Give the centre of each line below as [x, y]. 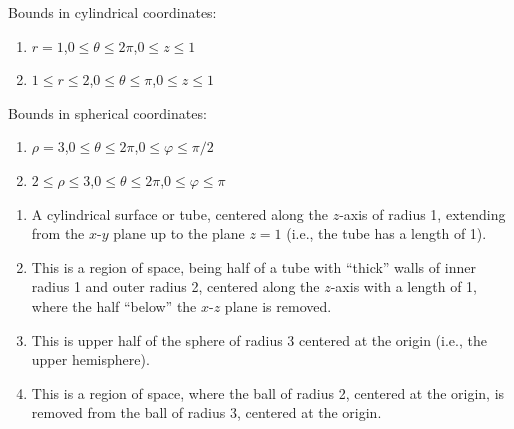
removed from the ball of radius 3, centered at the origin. [206, 412]
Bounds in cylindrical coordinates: [112, 12]
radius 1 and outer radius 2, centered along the [175, 286]
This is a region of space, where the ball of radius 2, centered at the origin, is [268, 392]
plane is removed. [278, 305]
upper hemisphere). [90, 359]
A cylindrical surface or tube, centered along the [179, 213]
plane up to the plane [179, 233]
